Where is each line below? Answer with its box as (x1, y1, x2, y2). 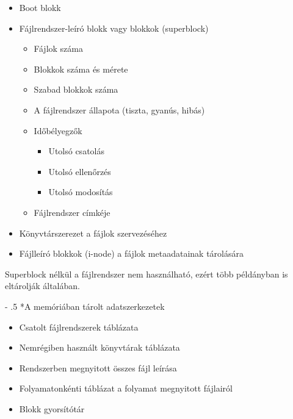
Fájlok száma (34, 42, 83, 55)
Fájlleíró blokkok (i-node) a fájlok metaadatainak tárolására (19, 247, 244, 260)
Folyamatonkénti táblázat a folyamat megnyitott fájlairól (19, 382, 233, 395)
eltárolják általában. (5, 279, 80, 292)
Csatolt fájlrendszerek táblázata (19, 320, 139, 333)
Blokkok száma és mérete (34, 62, 128, 75)
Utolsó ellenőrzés (48, 165, 111, 177)
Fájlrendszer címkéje (34, 206, 110, 218)
